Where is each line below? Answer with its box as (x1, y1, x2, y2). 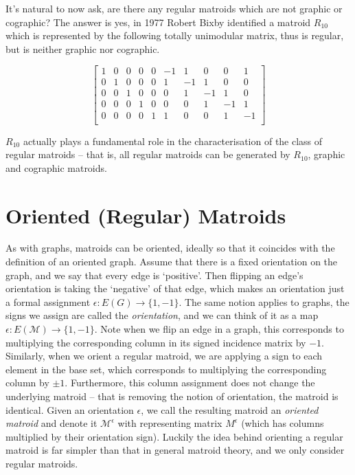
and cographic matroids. (5, 160, 107, 175)
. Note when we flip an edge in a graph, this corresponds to (94, 322, 344, 336)
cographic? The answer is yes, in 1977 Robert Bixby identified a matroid (5, 14, 311, 29)
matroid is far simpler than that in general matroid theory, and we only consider (5, 443, 345, 457)
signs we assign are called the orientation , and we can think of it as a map (5, 308, 319, 322)
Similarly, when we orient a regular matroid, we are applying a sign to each (5, 349, 323, 363)
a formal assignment (5, 294, 91, 309)
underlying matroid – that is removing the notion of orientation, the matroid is (5, 389, 339, 403)
